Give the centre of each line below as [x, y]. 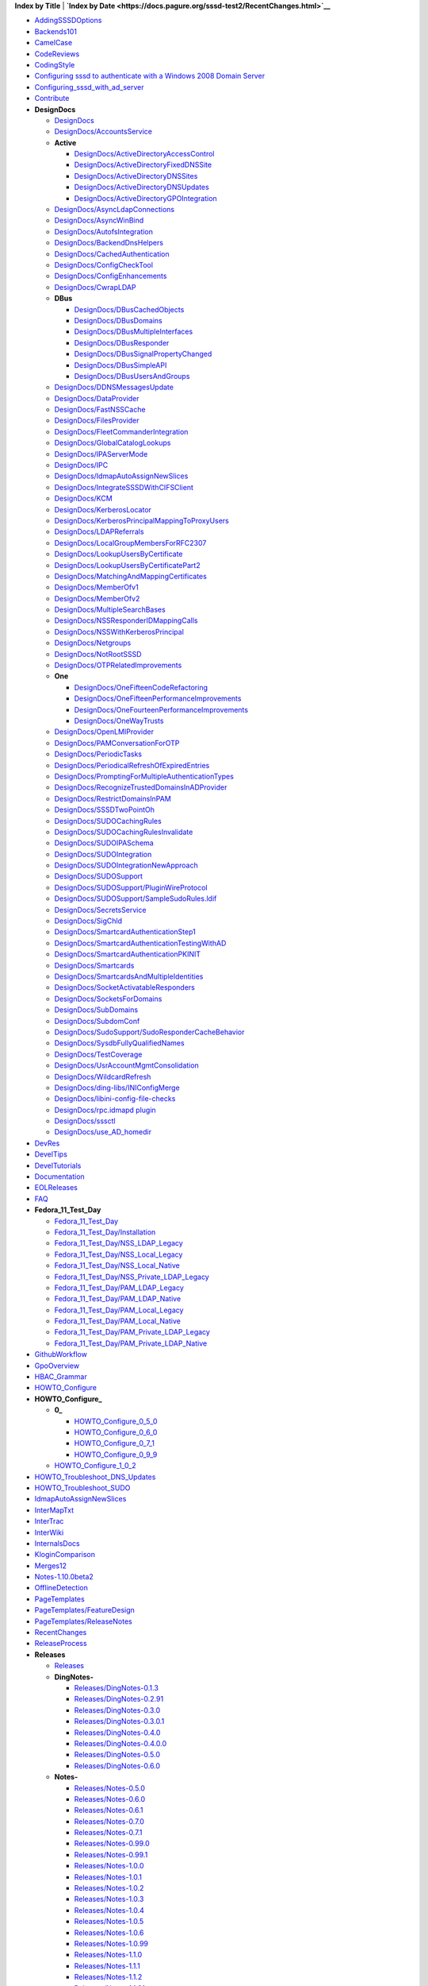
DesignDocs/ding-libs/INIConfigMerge [117, 1088]
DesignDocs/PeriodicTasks [98, 754]
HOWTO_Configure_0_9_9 [116, 1455]
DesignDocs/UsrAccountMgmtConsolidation [127, 1065]
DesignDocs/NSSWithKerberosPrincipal [119, 632]
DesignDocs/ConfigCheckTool [104, 265]
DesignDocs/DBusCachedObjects [129, 309]
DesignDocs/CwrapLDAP [95, 287]
